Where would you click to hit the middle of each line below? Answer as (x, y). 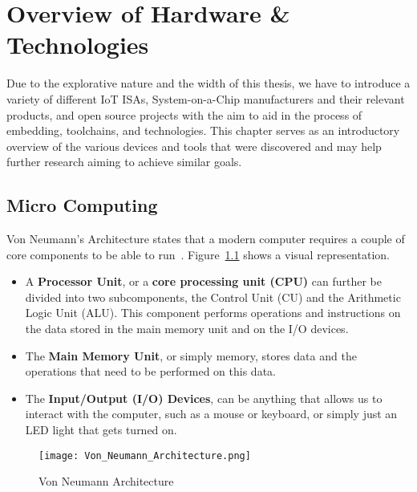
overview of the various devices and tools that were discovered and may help (194, 146)
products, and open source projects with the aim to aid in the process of (184, 114)
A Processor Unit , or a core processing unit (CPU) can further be (203, 281)
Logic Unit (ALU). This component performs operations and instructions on (213, 313)
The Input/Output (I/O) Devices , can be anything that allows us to (204, 398)
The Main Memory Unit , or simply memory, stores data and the (191, 355)
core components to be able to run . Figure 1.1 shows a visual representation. (198, 254)
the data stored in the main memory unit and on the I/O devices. (187, 329)
